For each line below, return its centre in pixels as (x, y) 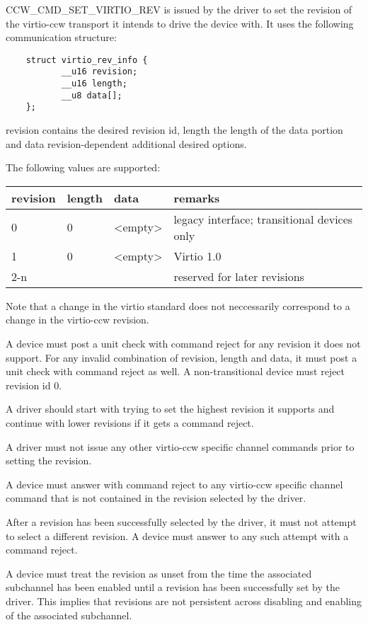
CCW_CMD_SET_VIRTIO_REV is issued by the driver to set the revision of (179, 9)
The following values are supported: (83, 167)
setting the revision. (49, 460)
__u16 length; (94, 84)
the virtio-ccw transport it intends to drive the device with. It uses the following (180, 23)
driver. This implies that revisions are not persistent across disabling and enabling (184, 601)
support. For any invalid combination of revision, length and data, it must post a (182, 357)
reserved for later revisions (239, 276)
